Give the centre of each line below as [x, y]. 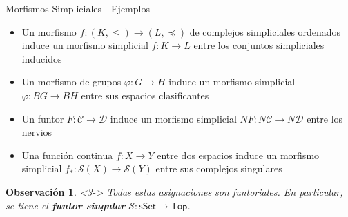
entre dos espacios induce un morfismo [238, 155]
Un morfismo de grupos [71, 82]
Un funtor [43, 118]
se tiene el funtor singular [66, 205]
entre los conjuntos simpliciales [259, 45]
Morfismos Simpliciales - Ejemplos [78, 8]
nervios [37, 132]
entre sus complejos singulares [219, 168]
